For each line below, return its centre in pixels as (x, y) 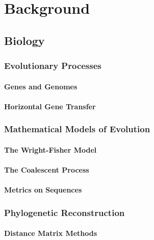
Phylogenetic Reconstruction (65, 212)
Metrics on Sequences (43, 190)
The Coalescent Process (47, 170)
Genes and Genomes (41, 86)
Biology (24, 40)
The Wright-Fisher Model (50, 149)
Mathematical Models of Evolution (77, 129)
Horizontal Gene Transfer (50, 106)
